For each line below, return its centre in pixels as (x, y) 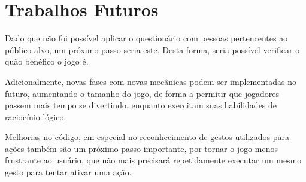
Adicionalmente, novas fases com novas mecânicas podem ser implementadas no (151, 81)
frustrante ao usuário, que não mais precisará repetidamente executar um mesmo (153, 160)
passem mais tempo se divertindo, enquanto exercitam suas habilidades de (141, 105)
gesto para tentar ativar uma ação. (68, 172)
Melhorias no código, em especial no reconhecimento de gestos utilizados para (147, 137)
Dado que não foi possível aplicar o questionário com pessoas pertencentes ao (146, 38)
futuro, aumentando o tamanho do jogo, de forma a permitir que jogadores (142, 93)
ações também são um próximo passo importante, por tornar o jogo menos (141, 148)
